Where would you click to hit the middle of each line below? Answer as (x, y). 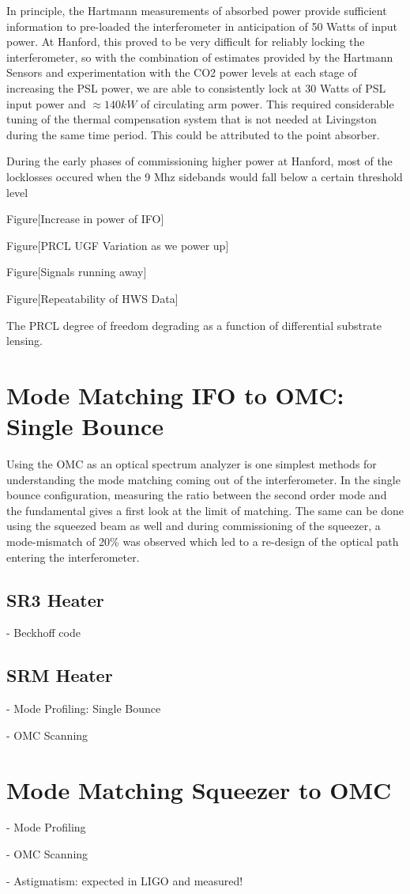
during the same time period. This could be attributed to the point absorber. (193, 134)
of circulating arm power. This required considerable (267, 103)
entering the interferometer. (73, 557)
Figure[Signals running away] (77, 272)
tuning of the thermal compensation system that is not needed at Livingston (192, 119)
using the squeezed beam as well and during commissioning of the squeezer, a (194, 526)
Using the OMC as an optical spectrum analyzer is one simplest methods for (192, 464)
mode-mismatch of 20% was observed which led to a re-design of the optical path (203, 541)
